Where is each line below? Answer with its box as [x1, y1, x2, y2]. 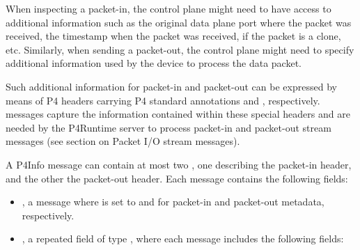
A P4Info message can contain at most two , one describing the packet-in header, [6, 157, 352, 171]
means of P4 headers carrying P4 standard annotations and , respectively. [6, 93, 320, 107]
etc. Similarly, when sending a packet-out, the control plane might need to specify [6, 42, 354, 56]
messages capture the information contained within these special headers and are [6, 107, 350, 121]
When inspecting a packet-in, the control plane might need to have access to [6, 1, 331, 15]
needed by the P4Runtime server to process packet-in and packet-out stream [6, 120, 331, 134]
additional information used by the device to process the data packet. [6, 56, 302, 70]
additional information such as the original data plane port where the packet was [6, 15, 352, 29]
